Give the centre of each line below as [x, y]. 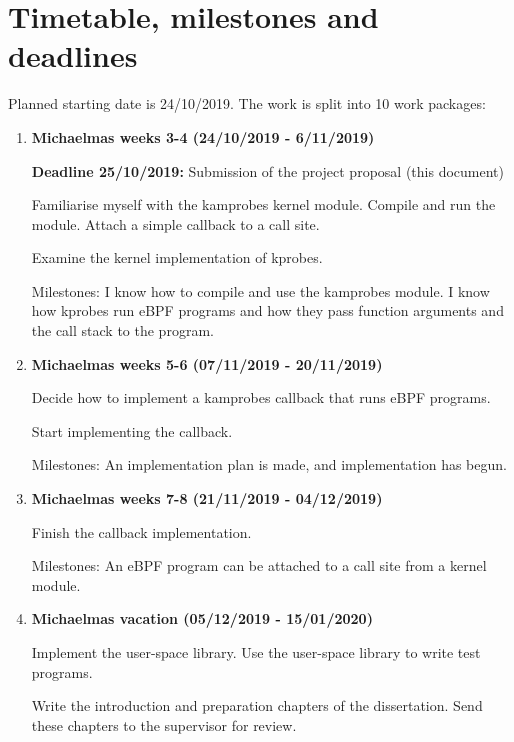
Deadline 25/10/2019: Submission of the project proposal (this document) [267, 170]
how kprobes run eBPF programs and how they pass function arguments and [267, 310]
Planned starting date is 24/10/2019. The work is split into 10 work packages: [247, 103]
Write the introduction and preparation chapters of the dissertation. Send [257, 705]
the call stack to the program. [122, 330]
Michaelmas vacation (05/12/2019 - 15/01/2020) [202, 618]
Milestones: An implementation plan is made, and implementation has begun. [269, 464]
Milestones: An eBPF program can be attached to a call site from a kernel [259, 565]
